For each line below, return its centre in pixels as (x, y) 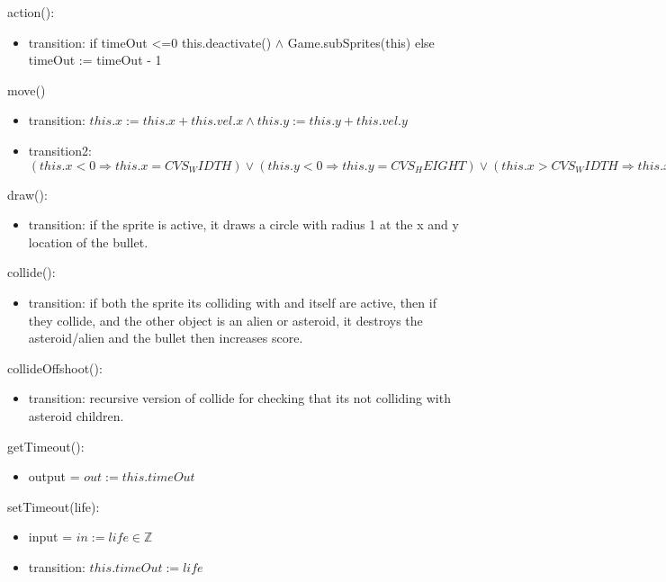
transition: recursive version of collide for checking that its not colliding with (239, 398)
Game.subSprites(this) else (361, 42)
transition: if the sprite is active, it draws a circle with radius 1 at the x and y (243, 224)
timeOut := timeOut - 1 (95, 60)
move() (27, 90)
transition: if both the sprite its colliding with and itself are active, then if (232, 302)
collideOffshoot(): (55, 367)
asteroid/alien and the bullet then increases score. (166, 338)
